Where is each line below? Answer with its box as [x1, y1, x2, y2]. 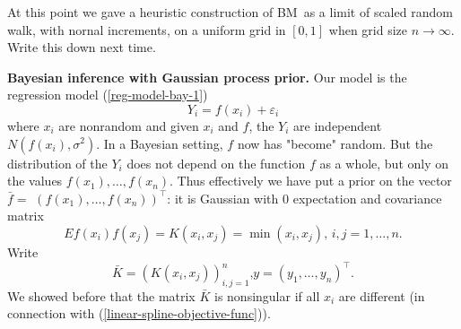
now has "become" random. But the [237, 134, 433, 152]
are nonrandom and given [58, 116, 199, 134]
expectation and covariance [292, 188, 442, 207]
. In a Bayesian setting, [96, 134, 223, 152]
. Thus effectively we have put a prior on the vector [170, 171, 452, 190]
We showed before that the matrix [7, 286, 196, 305]
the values [7, 171, 63, 190]
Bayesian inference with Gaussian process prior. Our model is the [7, 67, 407, 86]
